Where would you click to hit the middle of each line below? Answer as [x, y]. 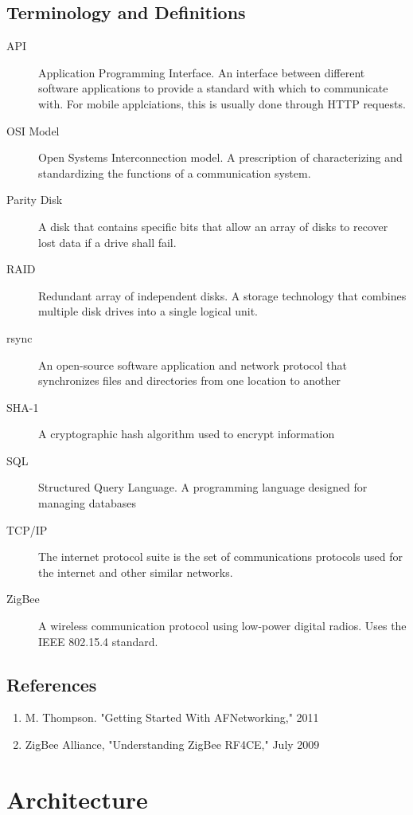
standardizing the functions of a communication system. [175, 172]
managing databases [88, 503]
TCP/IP [27, 529]
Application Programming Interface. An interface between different [202, 72]
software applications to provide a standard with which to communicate [213, 88]
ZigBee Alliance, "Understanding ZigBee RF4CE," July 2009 [172, 744]
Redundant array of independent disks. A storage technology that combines [222, 295]
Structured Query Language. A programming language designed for [203, 487]
